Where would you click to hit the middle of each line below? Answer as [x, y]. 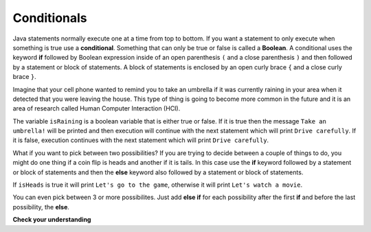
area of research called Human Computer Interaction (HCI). [97, 108]
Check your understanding [52, 220]
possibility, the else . [41, 207]
